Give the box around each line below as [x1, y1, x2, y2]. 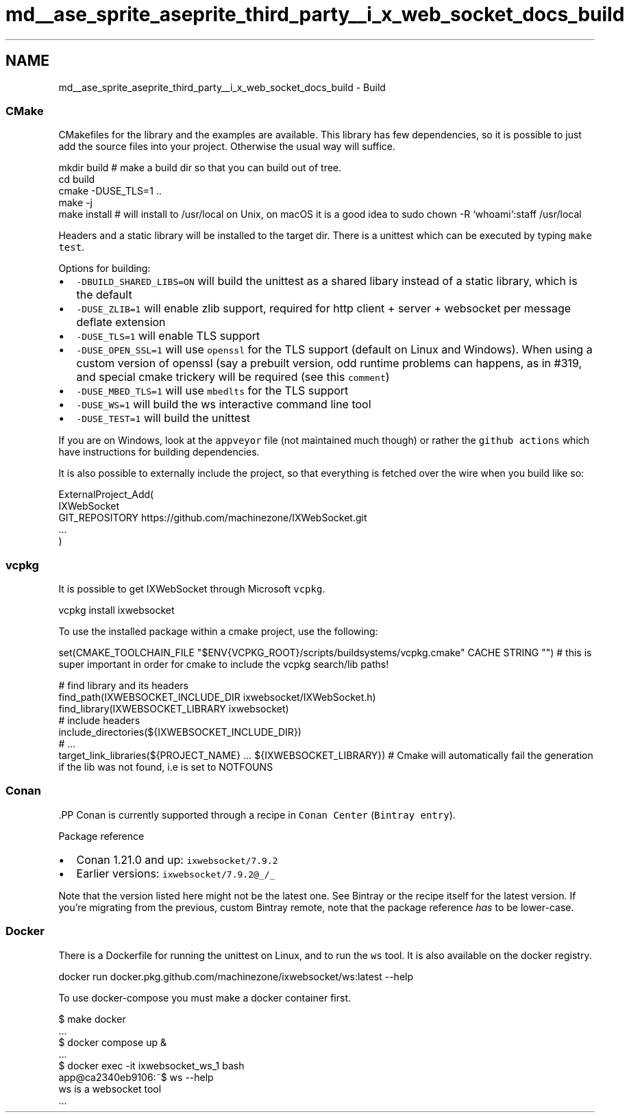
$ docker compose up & [58, 1036, 166, 1048]
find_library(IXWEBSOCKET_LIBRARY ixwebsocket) [58, 703, 289, 715]
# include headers [58, 715, 140, 727]
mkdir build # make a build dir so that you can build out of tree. [58, 162, 342, 174]
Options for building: [58, 262, 151, 275]
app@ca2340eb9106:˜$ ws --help [58, 1071, 214, 1083]
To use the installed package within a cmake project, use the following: [58, 625, 378, 638]
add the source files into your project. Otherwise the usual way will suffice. [58, 140, 396, 153]
